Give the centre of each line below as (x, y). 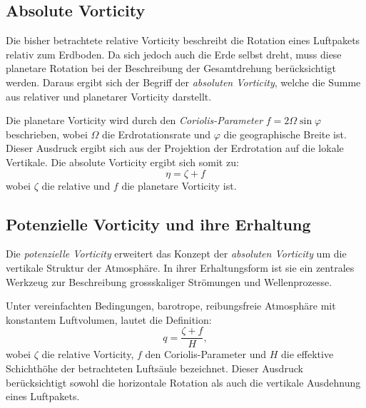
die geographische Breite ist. (285, 134)
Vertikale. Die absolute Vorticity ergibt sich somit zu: (122, 162)
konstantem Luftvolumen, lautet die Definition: (109, 319)
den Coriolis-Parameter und (206, 354)
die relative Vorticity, (88, 354)
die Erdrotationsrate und (156, 134)
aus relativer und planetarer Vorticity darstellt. (109, 96)
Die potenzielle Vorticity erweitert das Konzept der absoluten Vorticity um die (176, 254)
